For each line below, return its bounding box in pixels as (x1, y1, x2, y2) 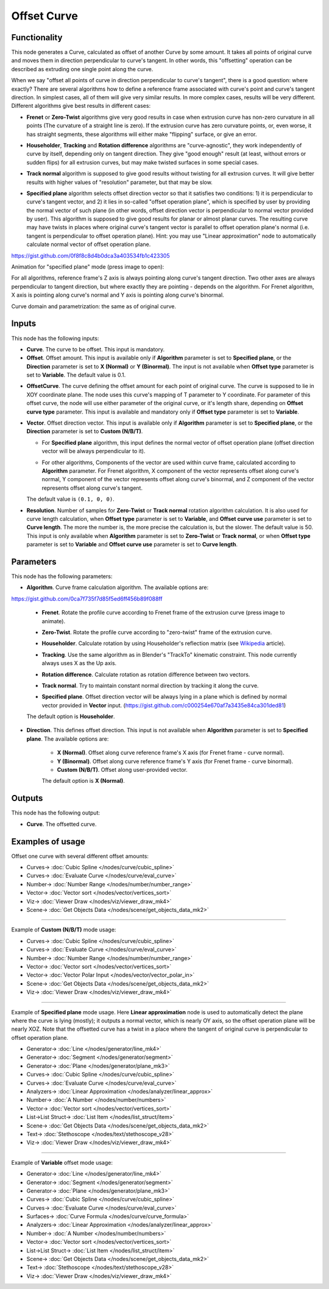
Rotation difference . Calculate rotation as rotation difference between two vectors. (41, 671, 250, 678)
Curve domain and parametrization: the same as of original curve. (11, 302, 177, 310)
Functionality (11, 32, 63, 43)
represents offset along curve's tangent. (41, 484, 143, 492)
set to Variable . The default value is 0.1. (26, 372, 126, 379)
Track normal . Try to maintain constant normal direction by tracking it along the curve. (41, 682, 259, 689)
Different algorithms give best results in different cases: (11, 102, 151, 110)
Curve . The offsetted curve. (26, 820, 97, 828)
